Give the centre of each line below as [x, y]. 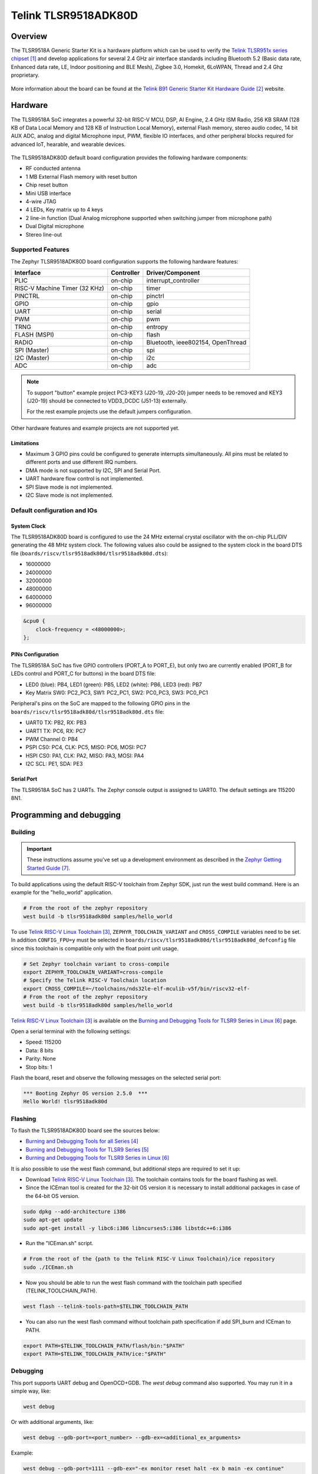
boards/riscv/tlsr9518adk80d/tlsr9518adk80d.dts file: [87, 712]
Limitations [25, 443]
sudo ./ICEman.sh [48, 1267]
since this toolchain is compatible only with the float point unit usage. [95, 948]
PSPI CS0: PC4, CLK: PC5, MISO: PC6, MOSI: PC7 [86, 747]
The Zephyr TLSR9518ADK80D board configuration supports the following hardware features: [125, 261]
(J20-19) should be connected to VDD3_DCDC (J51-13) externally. [107, 400]
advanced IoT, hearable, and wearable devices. [68, 144]
